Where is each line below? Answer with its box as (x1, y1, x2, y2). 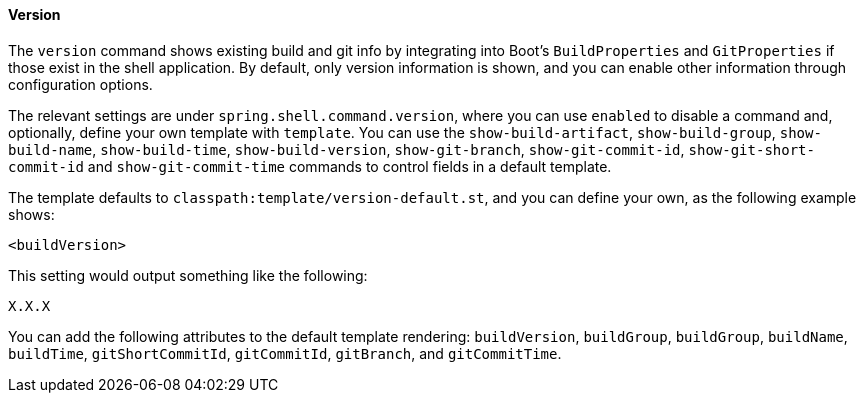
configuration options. (8, 75, 153, 93)
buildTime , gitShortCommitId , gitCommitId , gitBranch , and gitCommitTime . (8, 344, 562, 362)
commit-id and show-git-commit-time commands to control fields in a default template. (8, 157, 612, 175)
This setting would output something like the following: (8, 266, 368, 284)
